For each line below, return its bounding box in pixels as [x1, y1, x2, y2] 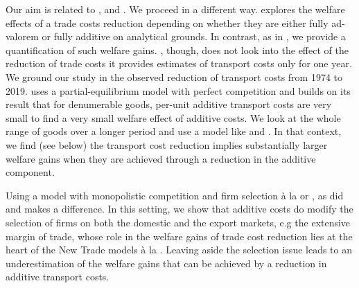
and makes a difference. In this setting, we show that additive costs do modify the [6, 201, 353, 216]
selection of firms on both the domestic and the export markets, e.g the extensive [6, 215, 351, 229]
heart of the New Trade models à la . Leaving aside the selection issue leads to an [6, 242, 353, 257]
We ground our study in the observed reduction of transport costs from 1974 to [6, 69, 343, 84]
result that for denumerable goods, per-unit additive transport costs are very [6, 97, 332, 111]
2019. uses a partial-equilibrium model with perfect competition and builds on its [6, 83, 351, 98]
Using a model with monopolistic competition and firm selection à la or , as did [6, 188, 344, 202]
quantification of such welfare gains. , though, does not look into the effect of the [6, 42, 349, 57]
